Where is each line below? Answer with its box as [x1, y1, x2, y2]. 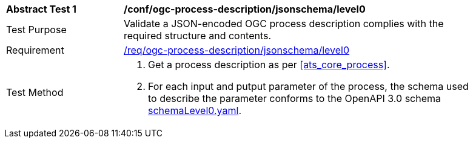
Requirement [6, 44, 64, 56]
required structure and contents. [124, 30, 272, 42]
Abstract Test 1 [6, 3, 76, 15]
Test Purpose [6, 24, 67, 36]
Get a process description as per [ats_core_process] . [148, 59, 390, 71]
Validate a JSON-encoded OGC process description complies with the [124, 17, 444, 30]
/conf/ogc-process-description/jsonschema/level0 [124, 3, 366, 15]
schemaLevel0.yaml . [148, 104, 242, 116]
